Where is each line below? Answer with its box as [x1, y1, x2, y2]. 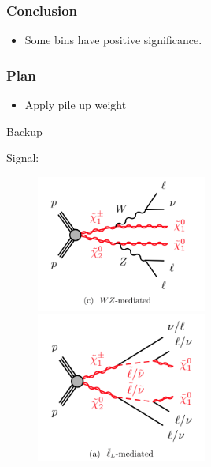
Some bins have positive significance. [24, 32, 202, 48]
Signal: [6, 149, 39, 166]
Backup [6, 122, 43, 139]
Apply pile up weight [24, 96, 127, 113]
